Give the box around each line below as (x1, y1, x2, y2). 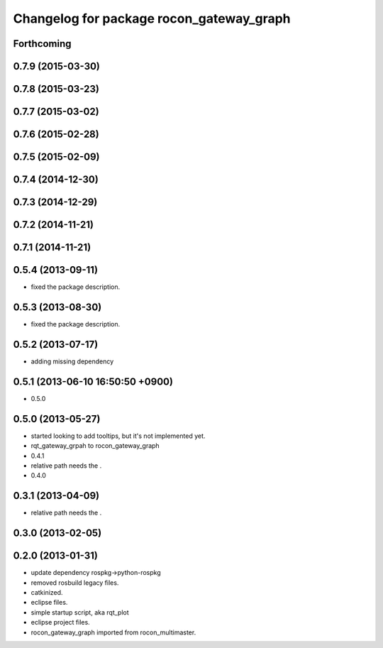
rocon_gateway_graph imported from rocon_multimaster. (30, 628, 196, 637)
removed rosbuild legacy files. (30, 578, 119, 587)
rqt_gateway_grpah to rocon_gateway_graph (30, 441, 160, 450)
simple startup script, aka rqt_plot (30, 608, 129, 617)
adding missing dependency (30, 357, 114, 366)
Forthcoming (13, 38, 72, 50)
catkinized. (30, 588, 63, 597)
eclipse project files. (30, 618, 90, 627)
